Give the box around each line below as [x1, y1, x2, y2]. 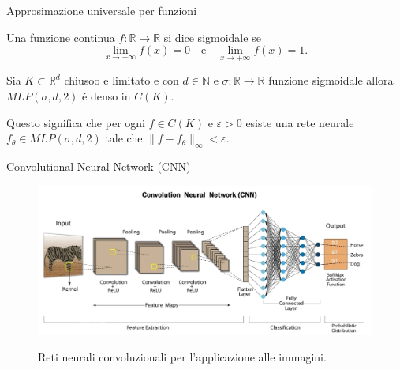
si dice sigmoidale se [163, 28, 261, 45]
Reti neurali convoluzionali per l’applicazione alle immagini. [38, 349, 327, 365]
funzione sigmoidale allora [268, 72, 394, 89]
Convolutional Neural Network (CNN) [6, 157, 191, 174]
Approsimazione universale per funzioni [6, 2, 197, 18]
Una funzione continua [6, 28, 115, 45]
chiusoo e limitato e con [64, 72, 179, 89]
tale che [105, 130, 143, 146]
